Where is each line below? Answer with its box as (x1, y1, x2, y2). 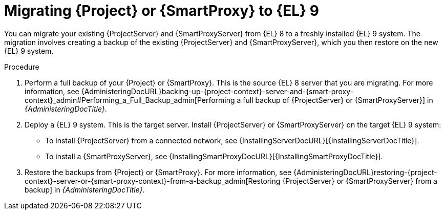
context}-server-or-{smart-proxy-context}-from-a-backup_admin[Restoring (25, 176, 281, 185)
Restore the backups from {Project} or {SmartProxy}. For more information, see (25, 167, 292, 177)
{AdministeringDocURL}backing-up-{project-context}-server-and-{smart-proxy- (81, 87, 353, 96)
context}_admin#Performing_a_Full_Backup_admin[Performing (25, 95, 235, 104)
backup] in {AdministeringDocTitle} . (25, 185, 145, 194)
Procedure (4, 62, 39, 71)
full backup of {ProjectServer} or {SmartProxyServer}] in (243, 95, 433, 104)
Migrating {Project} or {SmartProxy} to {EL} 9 (4, 2, 319, 19)
